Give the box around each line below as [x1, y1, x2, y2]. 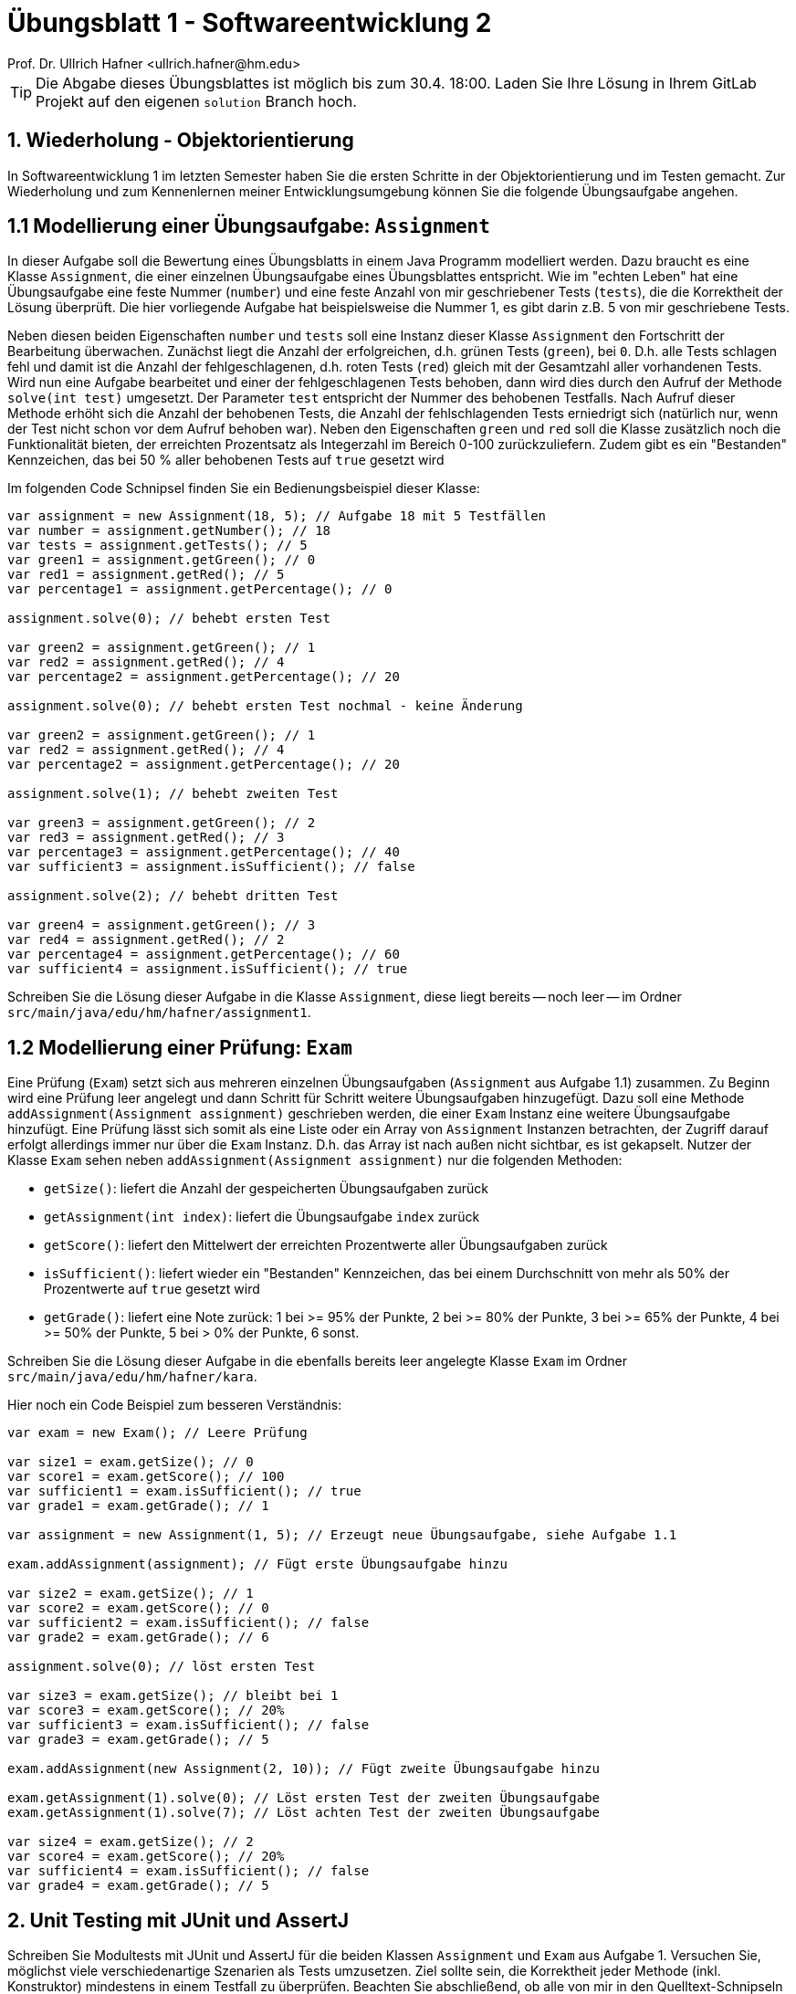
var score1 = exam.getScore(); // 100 [7, 1469, 285, 1485]
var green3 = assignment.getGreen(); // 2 [7, 815, 316, 831]
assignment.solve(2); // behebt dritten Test [7, 888, 339, 904]
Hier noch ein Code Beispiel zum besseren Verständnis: [7, 1397, 342, 1413]
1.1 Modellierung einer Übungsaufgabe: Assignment [7, 215, 490, 238]
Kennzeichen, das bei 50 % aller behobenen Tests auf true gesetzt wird [7, 452, 445, 468]
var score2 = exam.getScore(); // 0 [7, 1600, 269, 1616]
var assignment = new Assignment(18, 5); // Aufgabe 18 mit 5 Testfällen [7, 509, 547, 524]
